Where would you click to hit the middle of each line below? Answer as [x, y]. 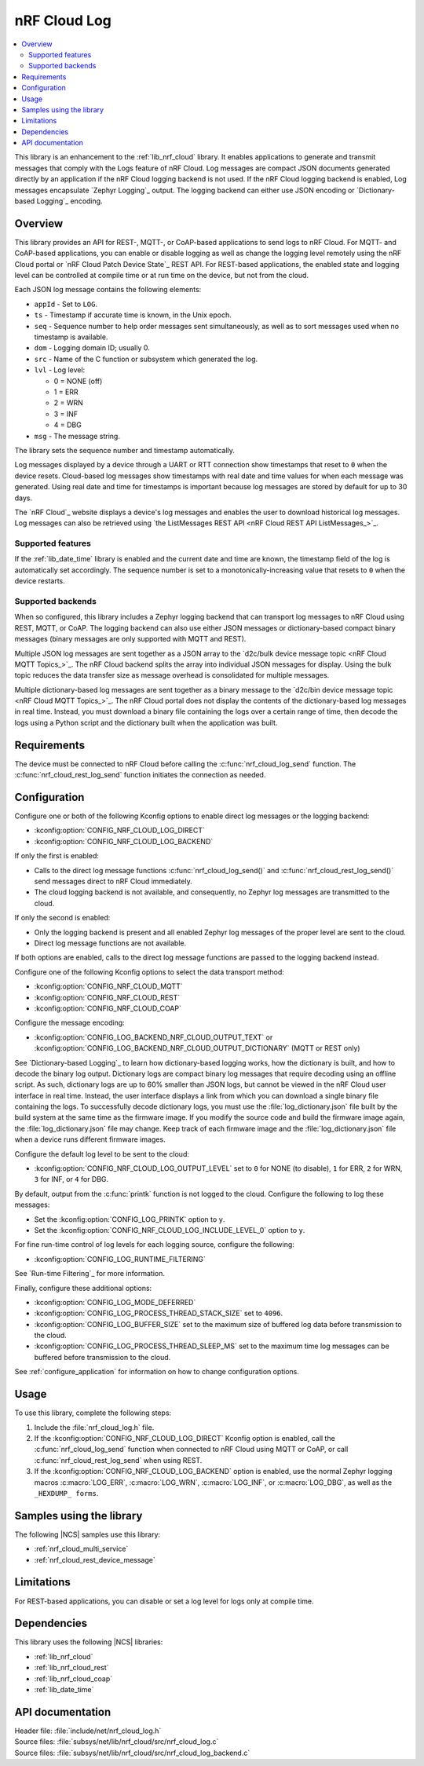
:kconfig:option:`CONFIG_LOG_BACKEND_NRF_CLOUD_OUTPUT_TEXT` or [154, 1037]
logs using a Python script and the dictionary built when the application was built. [146, 722]
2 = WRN [69, 403]
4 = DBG [68, 425]
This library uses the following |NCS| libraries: [89, 1642]
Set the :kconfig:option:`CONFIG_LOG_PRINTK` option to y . [130, 1219]
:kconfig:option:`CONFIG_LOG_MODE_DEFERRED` [115, 1302]
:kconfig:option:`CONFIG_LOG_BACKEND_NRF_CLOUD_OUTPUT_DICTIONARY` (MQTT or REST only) [197, 1048]
